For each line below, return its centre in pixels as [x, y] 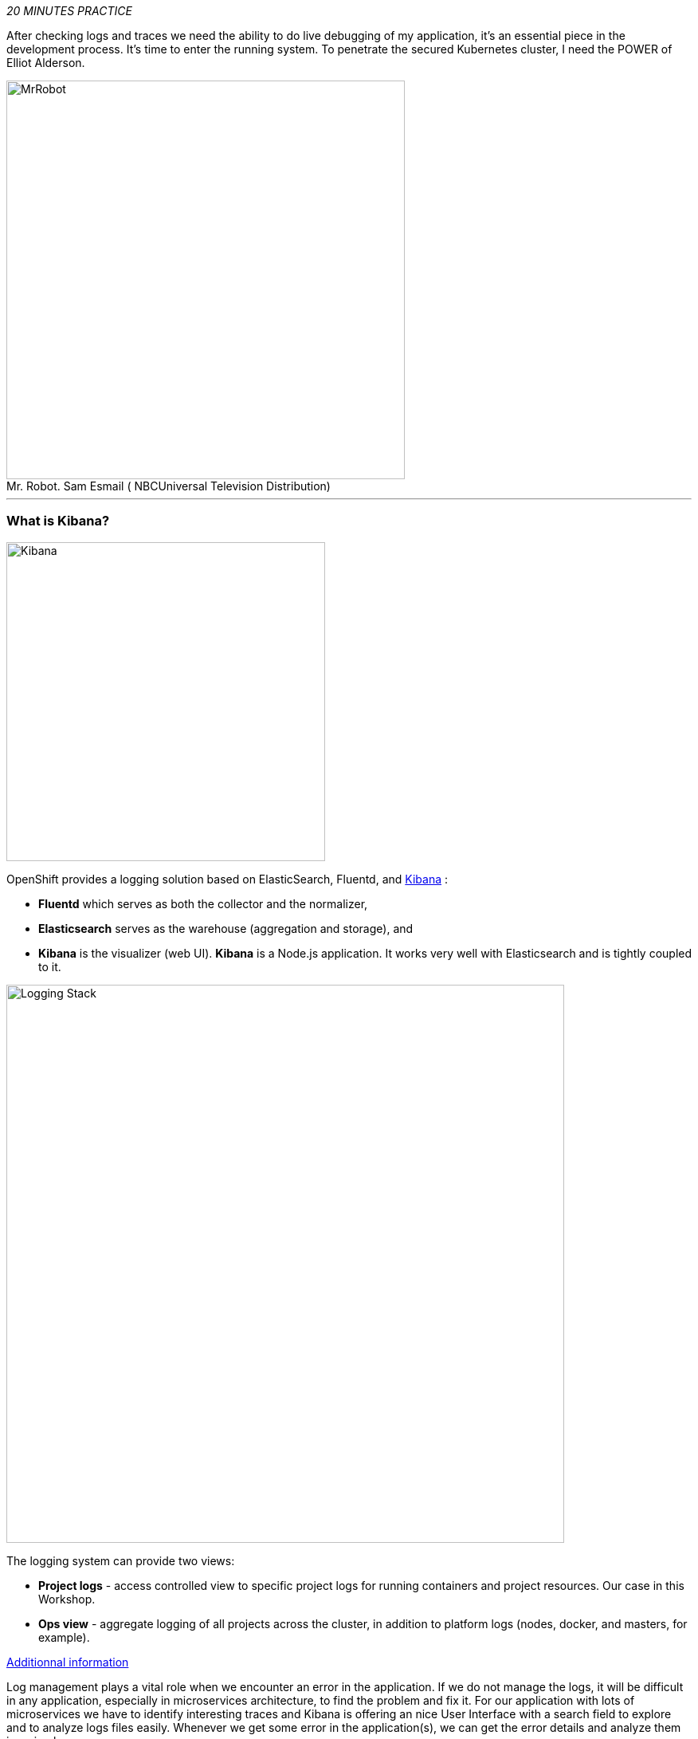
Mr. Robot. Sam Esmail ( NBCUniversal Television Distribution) [169, 486]
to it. [50, 966]
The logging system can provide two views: [121, 1560]
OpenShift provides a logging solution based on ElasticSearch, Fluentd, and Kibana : [227, 879]
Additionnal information [68, 1662]
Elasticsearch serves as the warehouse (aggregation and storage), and [226, 928]
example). [64, 1637]
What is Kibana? [58, 521]
